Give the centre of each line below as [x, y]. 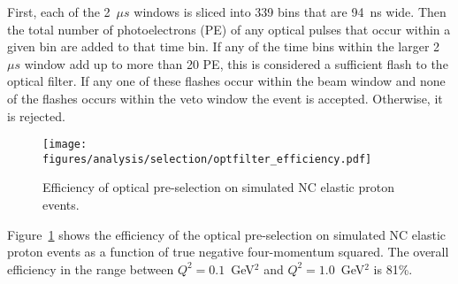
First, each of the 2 [59, 12]
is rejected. [36, 115]
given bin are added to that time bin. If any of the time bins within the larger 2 [224, 46]
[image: [65, 145]
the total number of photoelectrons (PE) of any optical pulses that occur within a [229, 29]
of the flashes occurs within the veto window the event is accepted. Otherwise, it [225, 98]
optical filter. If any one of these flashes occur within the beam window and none [226, 81]
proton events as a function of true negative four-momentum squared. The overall [228, 252]
